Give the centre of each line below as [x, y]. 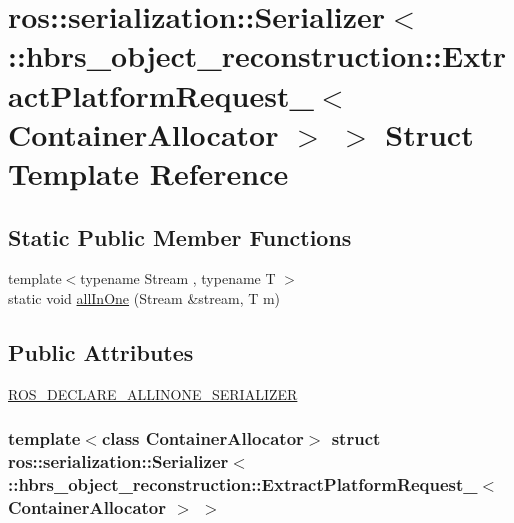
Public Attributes [101, 351]
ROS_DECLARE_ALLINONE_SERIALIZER [153, 393]
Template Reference [148, 172]
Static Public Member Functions [180, 236]
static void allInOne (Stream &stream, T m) [144, 297]
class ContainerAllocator [202, 438]
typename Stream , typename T [178, 278]
